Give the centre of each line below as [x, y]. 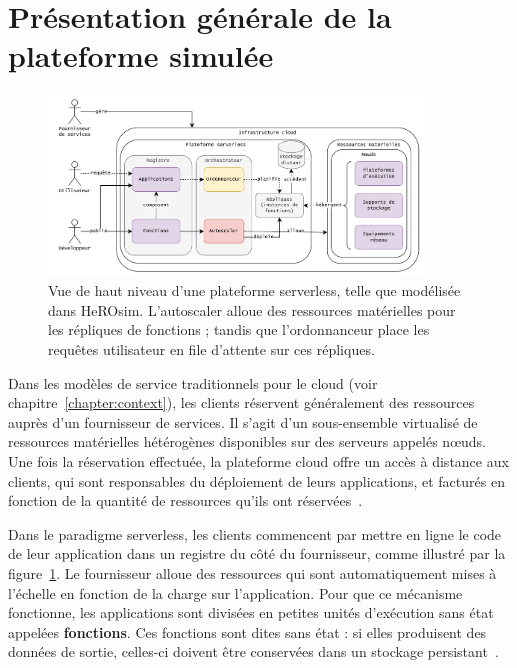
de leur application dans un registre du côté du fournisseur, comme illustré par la [257, 553]
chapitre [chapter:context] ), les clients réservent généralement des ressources [241, 402]
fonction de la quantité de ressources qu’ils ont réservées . [185, 500]
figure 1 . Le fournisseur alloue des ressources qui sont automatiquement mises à [252, 573]
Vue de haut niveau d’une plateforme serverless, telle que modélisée [254, 290]
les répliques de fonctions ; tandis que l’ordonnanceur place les [239, 329]
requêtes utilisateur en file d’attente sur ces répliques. [211, 349]
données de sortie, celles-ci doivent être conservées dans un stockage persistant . [253, 651]
